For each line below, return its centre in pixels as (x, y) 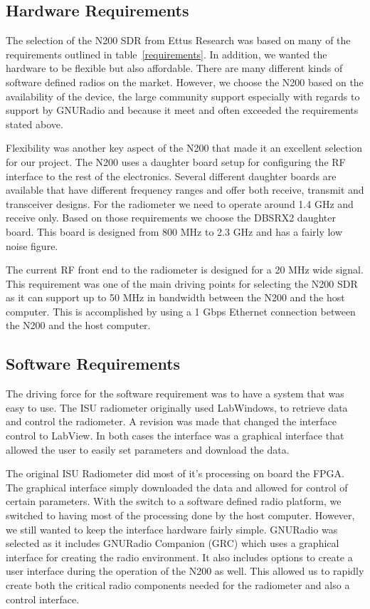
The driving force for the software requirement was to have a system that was (175, 394)
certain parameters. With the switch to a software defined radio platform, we (174, 501)
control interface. (43, 599)
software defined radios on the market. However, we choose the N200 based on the (185, 82)
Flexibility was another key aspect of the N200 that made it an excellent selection (184, 148)
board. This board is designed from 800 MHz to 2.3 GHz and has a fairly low (174, 231)
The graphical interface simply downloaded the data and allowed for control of (177, 487)
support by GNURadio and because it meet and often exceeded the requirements (182, 110)
